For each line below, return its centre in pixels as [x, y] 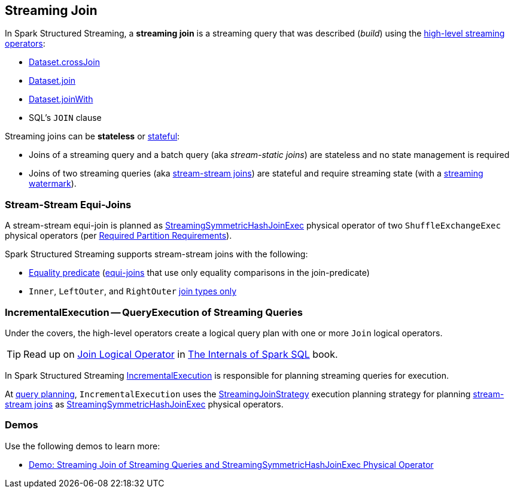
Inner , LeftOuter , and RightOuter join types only [133, 291]
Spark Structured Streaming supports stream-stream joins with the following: [156, 254]
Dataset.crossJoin [64, 62]
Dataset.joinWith [61, 99]
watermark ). [53, 184]
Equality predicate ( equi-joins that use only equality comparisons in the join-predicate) [199, 273]
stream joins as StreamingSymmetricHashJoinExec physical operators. [144, 404]
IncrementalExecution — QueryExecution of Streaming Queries [154, 312]
